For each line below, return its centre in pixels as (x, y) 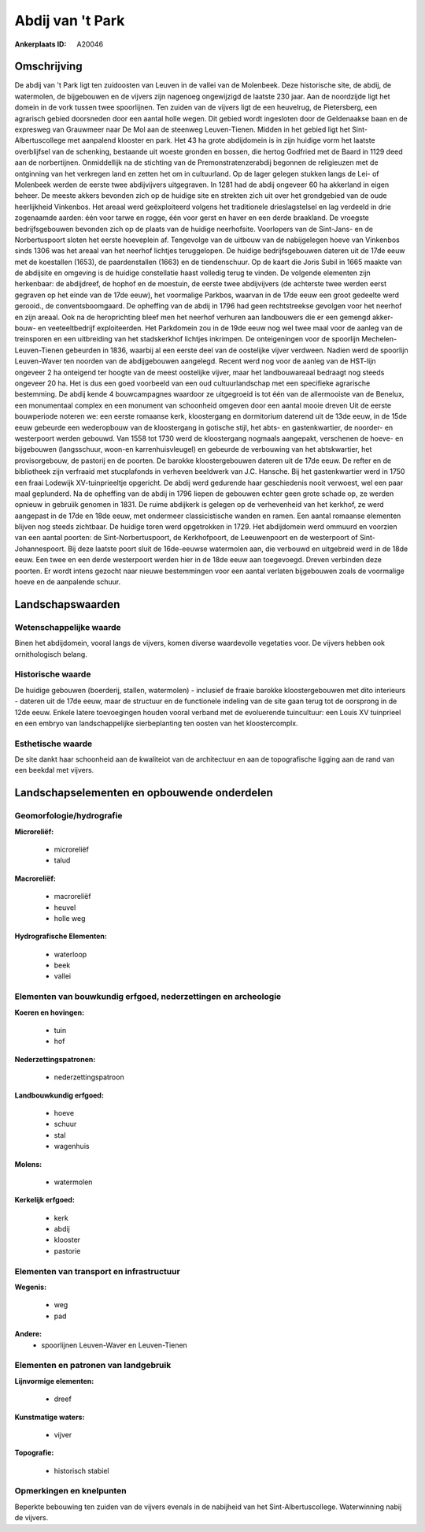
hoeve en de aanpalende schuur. (68, 582)
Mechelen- (379, 339)
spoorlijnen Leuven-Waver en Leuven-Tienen (115, 1345)
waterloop (70, 954)
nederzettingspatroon (89, 1077)
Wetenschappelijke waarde (68, 627)
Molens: (28, 1164)
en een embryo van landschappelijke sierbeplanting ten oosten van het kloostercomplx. (156, 723)
